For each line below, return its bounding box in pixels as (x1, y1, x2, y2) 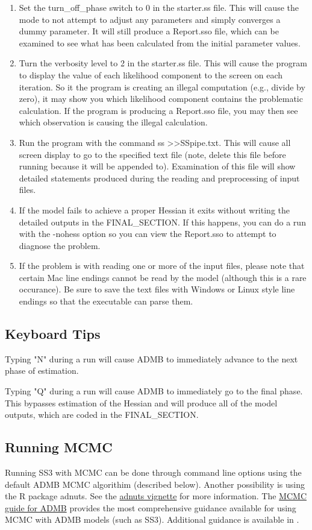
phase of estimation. (5, 364, 79, 377)
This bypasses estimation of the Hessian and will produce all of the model (5, 396, 278, 409)
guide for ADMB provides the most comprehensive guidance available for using (5, 501, 296, 514)
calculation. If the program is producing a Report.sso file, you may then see (19, 104, 298, 116)
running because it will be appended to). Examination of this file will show (19, 160, 296, 172)
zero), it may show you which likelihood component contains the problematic (19, 92, 303, 105)
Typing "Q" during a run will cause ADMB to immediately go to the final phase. (5, 385, 303, 397)
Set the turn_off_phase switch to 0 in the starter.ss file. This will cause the (19, 1, 299, 13)
